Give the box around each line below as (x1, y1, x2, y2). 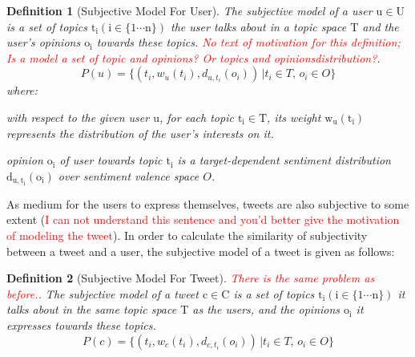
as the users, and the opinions (192, 301, 340, 318)
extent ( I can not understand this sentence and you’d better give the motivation (6, 211, 400, 228)
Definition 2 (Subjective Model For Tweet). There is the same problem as (6, 270, 375, 286)
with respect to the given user (6, 108, 150, 125)
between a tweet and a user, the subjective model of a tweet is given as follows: (6, 242, 395, 259)
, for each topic (159, 108, 234, 125)
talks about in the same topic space (6, 301, 177, 318)
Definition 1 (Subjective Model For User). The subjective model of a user (6, 2, 373, 18)
